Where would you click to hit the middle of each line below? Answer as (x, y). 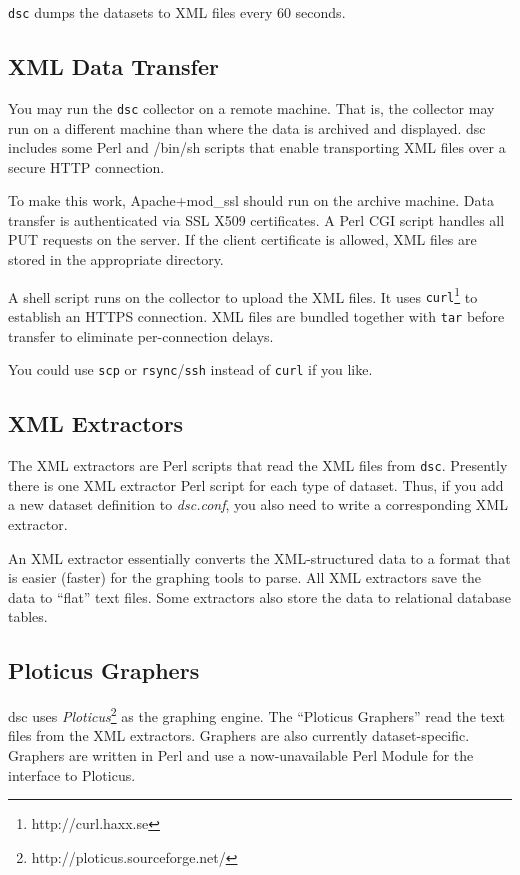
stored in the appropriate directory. (116, 259)
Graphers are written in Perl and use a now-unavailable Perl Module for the (241, 754)
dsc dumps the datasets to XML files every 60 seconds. (177, 12)
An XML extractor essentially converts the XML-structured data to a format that (259, 557)
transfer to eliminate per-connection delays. (141, 335)
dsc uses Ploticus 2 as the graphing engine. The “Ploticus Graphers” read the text (257, 714)
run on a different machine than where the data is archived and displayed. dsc (247, 127)
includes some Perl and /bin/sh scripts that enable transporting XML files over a (257, 147)
